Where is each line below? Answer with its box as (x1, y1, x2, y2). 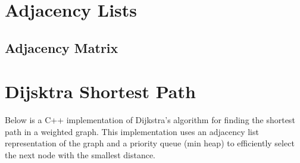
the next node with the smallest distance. (5, 149, 155, 161)
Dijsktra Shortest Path (5, 79, 196, 104)
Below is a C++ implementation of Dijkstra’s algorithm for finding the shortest (5, 114, 295, 126)
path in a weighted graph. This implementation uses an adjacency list (5, 125, 259, 137)
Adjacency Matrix (5, 38, 118, 57)
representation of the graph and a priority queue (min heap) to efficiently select (5, 137, 295, 149)
